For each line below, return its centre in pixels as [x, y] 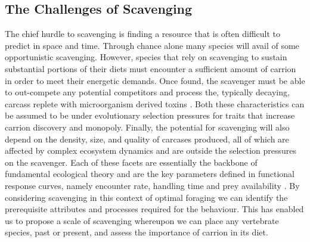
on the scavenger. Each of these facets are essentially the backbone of [131, 162]
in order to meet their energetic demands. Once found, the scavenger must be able [155, 80]
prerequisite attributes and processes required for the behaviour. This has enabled [154, 209]
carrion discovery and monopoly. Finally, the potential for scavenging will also [147, 127]
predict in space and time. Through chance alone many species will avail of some [152, 45]
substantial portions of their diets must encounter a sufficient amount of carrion [151, 68]
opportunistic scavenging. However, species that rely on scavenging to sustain [146, 57]
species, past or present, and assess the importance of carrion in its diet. [137, 232]
